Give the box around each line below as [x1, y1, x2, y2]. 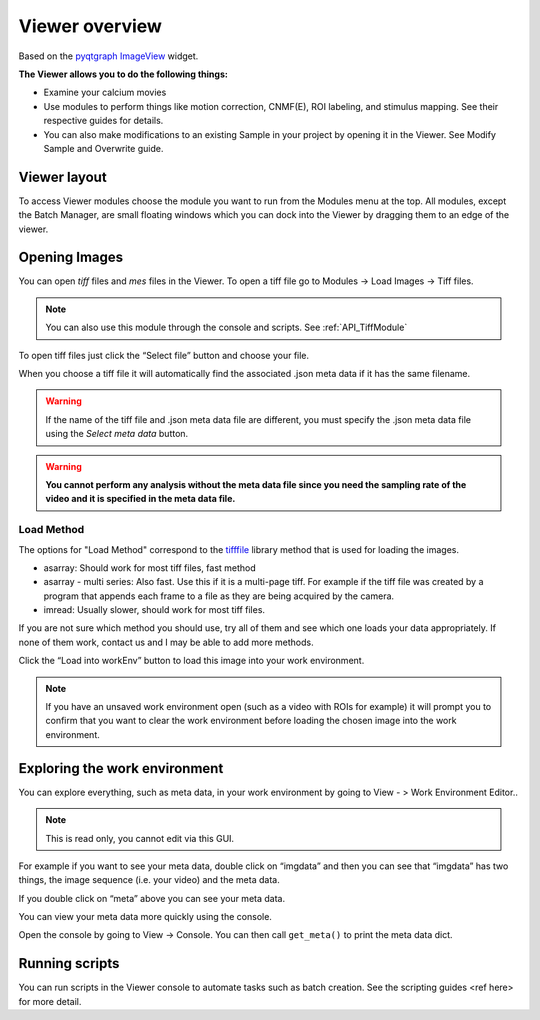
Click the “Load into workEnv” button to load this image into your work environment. [18, 655, 365, 667]
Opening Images [18, 249, 124, 266]
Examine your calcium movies [43, 86, 167, 99]
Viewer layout [18, 168, 107, 185]
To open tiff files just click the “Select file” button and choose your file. [18, 349, 310, 361]
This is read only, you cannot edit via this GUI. [45, 832, 235, 844]
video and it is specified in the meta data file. [45, 493, 236, 505]
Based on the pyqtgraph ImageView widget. [18, 50, 199, 62]
